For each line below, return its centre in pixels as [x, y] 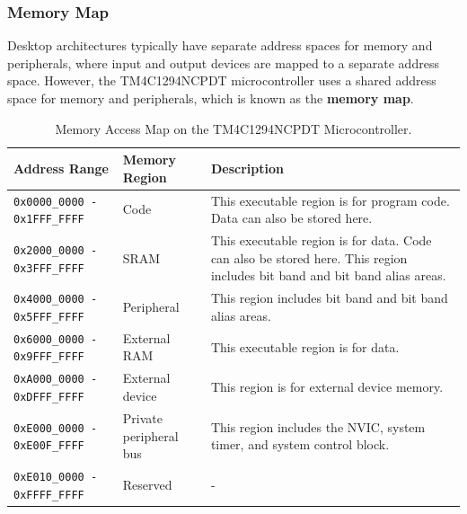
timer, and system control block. [300, 444]
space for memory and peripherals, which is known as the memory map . [211, 98]
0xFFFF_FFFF [49, 495]
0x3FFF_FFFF [49, 268]
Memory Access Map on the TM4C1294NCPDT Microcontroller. [233, 128]
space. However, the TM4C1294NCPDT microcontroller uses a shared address [222, 80]
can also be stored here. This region [309, 257]
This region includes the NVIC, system [318, 426]
